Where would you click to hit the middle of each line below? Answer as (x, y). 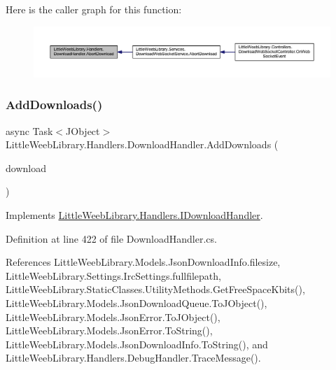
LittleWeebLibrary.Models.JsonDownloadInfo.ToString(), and (137, 344)
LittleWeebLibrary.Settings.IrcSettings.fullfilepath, (113, 275)
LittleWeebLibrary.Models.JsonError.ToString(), (109, 330)
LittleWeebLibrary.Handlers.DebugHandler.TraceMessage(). (133, 358)
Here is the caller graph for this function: (94, 9)
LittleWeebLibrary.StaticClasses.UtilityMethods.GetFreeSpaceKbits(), (155, 289)
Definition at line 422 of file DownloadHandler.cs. (111, 238)
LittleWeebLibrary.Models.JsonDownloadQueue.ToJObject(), (136, 303)
